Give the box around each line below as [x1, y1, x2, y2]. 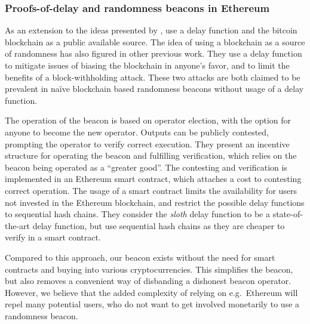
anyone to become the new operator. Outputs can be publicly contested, [5, 125, 269, 138]
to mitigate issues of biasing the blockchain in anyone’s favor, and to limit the [5, 59, 290, 71]
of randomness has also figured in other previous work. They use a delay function [5, 47, 302, 60]
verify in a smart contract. [5, 231, 101, 243]
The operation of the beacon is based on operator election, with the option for [5, 114, 291, 126]
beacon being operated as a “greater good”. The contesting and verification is [5, 161, 287, 173]
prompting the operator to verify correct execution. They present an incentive [5, 137, 290, 150]
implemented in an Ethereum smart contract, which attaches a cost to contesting [5, 172, 302, 185]
